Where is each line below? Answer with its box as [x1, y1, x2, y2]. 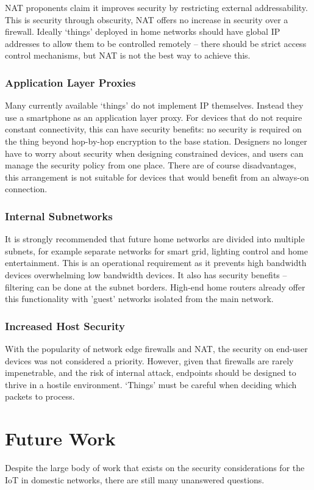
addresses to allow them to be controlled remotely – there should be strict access [5, 37, 307, 49]
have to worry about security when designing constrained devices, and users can [5, 146, 304, 159]
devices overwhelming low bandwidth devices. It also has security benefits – [5, 268, 287, 281]
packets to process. [5, 390, 75, 403]
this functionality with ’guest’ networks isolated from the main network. [5, 292, 274, 305]
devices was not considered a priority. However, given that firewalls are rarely [5, 354, 294, 367]
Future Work [5, 426, 116, 451]
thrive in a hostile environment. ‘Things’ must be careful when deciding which [5, 378, 297, 391]
